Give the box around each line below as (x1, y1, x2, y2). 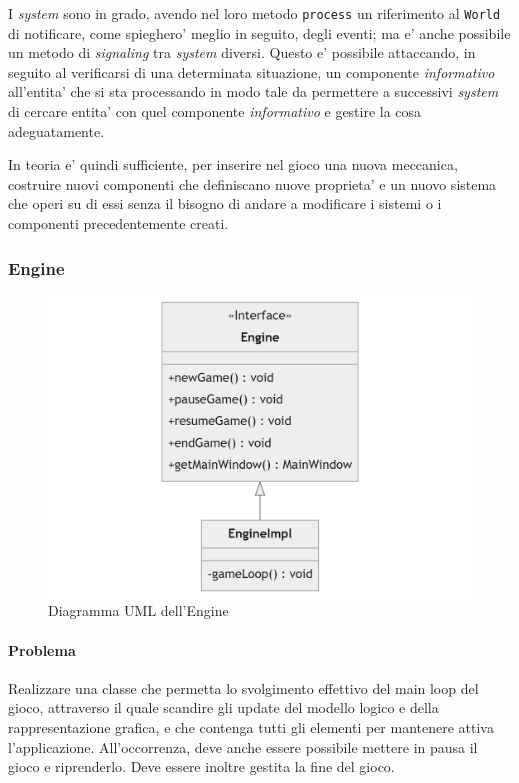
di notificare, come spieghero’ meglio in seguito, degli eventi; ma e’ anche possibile (8, 22, 511, 43)
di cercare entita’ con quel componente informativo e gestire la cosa (8, 101, 422, 122)
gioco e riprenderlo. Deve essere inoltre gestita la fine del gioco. (8, 756, 395, 777)
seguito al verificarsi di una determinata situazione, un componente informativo (8, 61, 495, 82)
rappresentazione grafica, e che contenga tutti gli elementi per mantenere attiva (8, 717, 494, 737)
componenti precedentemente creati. (8, 213, 229, 233)
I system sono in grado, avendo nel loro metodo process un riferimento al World (8, 3, 501, 23)
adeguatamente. (8, 120, 105, 141)
